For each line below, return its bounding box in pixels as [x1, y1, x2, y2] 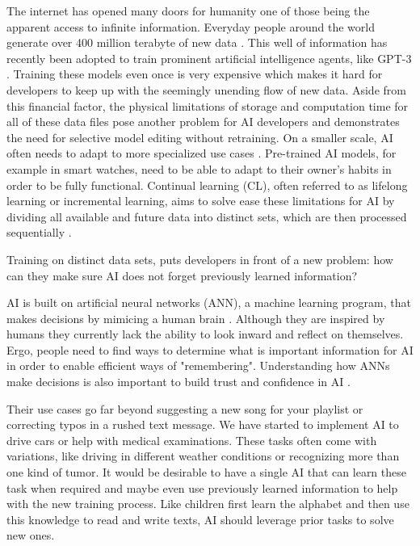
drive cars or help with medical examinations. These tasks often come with [6, 431, 377, 448]
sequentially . [6, 224, 72, 241]
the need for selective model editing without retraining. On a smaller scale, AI [6, 128, 393, 145]
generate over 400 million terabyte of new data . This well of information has [6, 34, 388, 51]
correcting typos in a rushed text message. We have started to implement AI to [6, 416, 399, 433]
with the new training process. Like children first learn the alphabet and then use [6, 495, 409, 512]
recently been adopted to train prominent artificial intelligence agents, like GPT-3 [6, 49, 412, 66]
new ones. [6, 527, 55, 544]
